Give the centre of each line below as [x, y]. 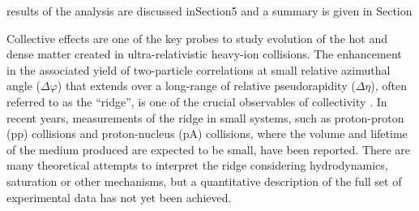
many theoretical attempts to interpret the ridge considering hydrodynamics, [197, 165]
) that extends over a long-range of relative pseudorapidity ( [206, 86]
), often [389, 86]
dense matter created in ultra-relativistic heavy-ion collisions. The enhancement [204, 54]
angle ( [24, 86]
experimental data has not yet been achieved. [119, 197]
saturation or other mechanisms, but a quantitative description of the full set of [204, 181]
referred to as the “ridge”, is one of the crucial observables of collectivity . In [197, 101]
